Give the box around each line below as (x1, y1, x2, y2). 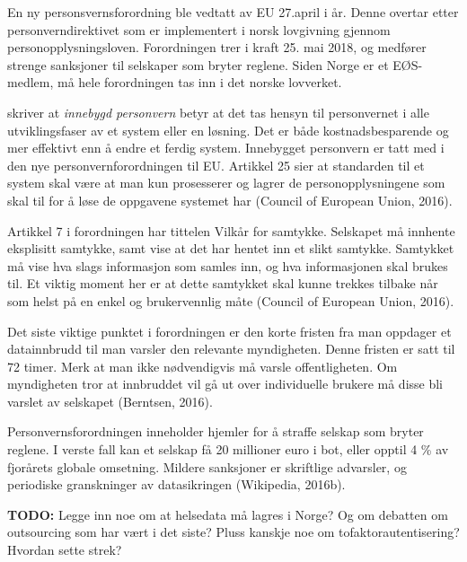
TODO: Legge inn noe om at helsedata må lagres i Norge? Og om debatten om (7, 505, 448, 523)
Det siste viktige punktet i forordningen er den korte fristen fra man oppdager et (7, 321, 452, 340)
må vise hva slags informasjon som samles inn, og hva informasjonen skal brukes (7, 256, 448, 275)
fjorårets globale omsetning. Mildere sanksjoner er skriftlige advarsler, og (7, 457, 407, 476)
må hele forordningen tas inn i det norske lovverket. (57, 73, 342, 92)
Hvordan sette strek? (7, 540, 122, 559)
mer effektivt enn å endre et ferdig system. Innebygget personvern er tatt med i (7, 138, 445, 157)
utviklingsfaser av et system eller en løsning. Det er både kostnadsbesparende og (7, 120, 449, 139)
